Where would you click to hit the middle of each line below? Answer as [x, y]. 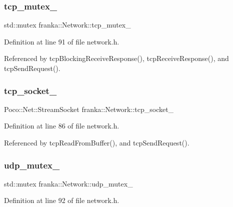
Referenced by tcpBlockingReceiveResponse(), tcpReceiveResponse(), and [116, 58]
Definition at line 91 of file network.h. [62, 41]
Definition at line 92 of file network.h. [62, 200]
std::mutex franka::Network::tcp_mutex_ [67, 25]
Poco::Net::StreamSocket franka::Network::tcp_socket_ [89, 109]
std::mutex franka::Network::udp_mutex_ [68, 183]
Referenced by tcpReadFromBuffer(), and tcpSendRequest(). [97, 142]
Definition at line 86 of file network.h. [62, 126]
